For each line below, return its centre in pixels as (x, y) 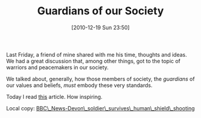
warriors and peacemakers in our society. (57, 67)
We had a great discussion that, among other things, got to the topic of (93, 61)
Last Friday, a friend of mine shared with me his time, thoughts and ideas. (97, 54)
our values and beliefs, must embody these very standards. (79, 85)
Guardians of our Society (100, 11)
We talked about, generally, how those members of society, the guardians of (100, 79)
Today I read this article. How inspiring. (54, 97)
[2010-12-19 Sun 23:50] (100, 27)
